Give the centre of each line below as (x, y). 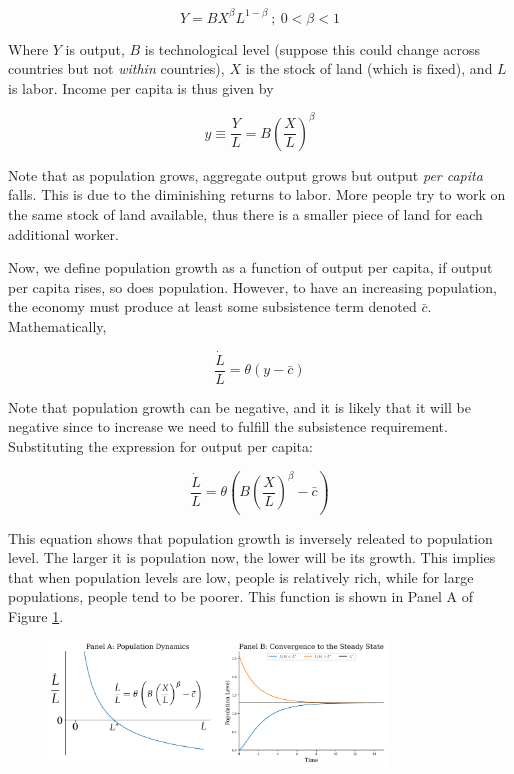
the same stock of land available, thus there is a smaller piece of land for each (245, 213)
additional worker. (63, 233)
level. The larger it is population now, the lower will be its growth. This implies (252, 557)
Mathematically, (57, 325)
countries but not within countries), (116, 68)
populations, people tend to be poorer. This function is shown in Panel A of (240, 596)
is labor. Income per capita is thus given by (141, 87)
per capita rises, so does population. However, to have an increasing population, (253, 286)
